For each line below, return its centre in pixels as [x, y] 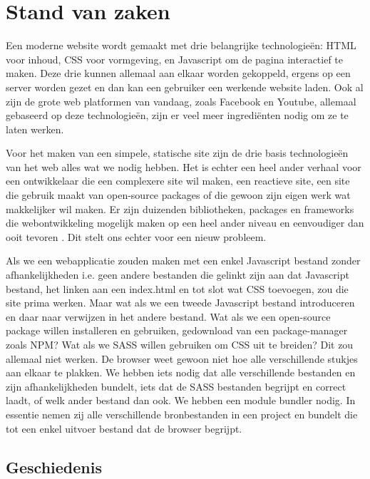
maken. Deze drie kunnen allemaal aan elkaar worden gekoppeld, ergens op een [178, 73]
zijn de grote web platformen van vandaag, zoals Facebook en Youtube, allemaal [181, 101]
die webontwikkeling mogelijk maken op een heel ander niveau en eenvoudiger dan [185, 223]
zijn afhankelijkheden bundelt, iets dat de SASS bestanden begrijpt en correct [176, 386]
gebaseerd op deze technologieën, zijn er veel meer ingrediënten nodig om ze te [177, 115]
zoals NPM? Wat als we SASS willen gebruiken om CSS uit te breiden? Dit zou [180, 344]
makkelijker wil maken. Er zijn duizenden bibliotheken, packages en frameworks [180, 208]
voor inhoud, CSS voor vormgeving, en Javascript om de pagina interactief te [175, 59]
